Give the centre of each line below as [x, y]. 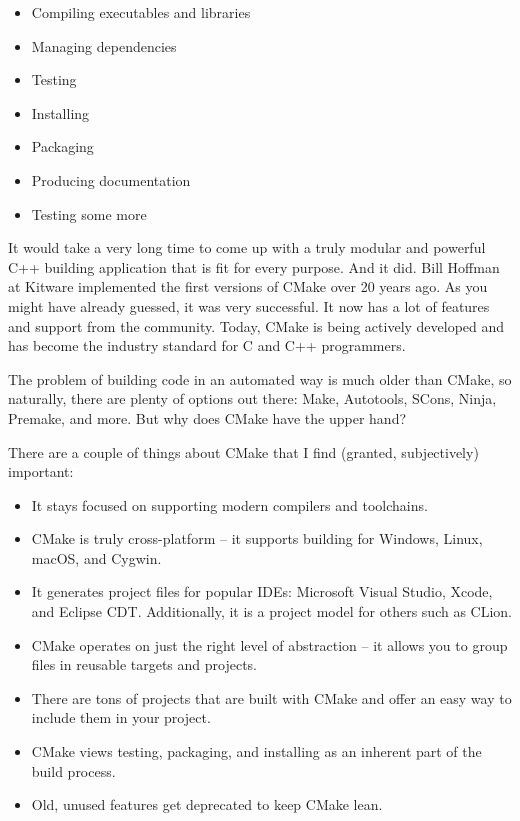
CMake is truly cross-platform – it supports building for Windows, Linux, [257, 538]
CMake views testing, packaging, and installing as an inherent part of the [256, 751]
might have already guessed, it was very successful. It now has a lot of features [249, 305]
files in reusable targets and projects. [144, 664]
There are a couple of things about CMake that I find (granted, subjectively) [243, 451]
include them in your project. [121, 717]
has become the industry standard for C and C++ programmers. [207, 345]
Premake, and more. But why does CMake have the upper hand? [207, 417]
